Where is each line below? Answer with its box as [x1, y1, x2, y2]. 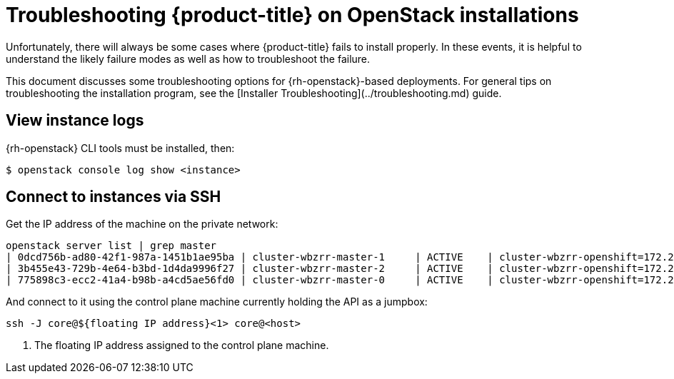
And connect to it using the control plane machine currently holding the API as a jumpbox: [6, 295, 428, 308]
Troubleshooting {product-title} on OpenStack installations [6, 3, 579, 27]
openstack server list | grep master [6, 240, 217, 252]
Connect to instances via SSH [6, 188, 221, 206]
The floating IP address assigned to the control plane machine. [34, 339, 329, 352]
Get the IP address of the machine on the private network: [6, 218, 278, 231]
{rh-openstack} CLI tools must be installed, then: [6, 141, 235, 154]
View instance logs [6, 111, 144, 130]
